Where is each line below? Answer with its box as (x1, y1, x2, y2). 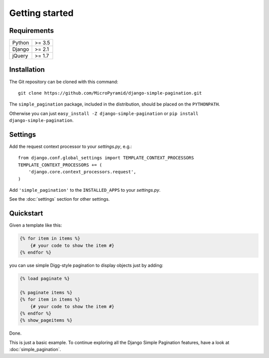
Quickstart (9, 209, 43, 218)
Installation (9, 65, 45, 74)
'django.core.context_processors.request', (28, 169, 136, 175)
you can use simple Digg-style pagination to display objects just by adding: (9, 262, 164, 268)
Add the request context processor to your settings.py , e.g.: (9, 143, 132, 149)
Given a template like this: (9, 222, 62, 229)
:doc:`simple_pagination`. (9, 347, 61, 353)
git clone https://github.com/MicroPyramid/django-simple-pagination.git (18, 90, 202, 96)
